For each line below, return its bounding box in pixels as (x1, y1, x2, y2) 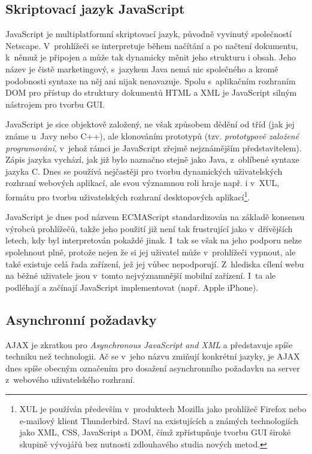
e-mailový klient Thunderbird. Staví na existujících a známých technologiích (19, 414, 299, 426)
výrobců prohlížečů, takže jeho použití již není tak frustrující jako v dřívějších (5, 222, 293, 234)
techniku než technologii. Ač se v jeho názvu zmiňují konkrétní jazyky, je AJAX (5, 350, 300, 362)
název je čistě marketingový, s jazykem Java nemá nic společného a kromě (5, 62, 278, 75)
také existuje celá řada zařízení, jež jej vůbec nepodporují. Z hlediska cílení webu (5, 257, 304, 270)
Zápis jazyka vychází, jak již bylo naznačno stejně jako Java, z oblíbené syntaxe (5, 153, 299, 166)
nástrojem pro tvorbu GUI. (5, 97, 105, 110)
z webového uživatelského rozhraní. (5, 373, 135, 386)
